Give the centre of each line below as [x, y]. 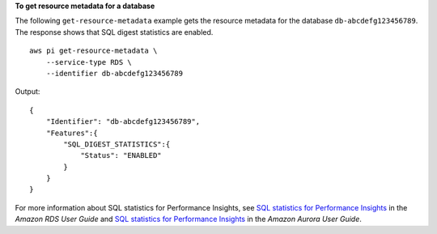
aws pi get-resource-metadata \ [93, 51]
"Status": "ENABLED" [121, 155]
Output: [28, 91]
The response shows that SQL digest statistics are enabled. [114, 32]
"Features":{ [72, 133]
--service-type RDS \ [89, 62]
